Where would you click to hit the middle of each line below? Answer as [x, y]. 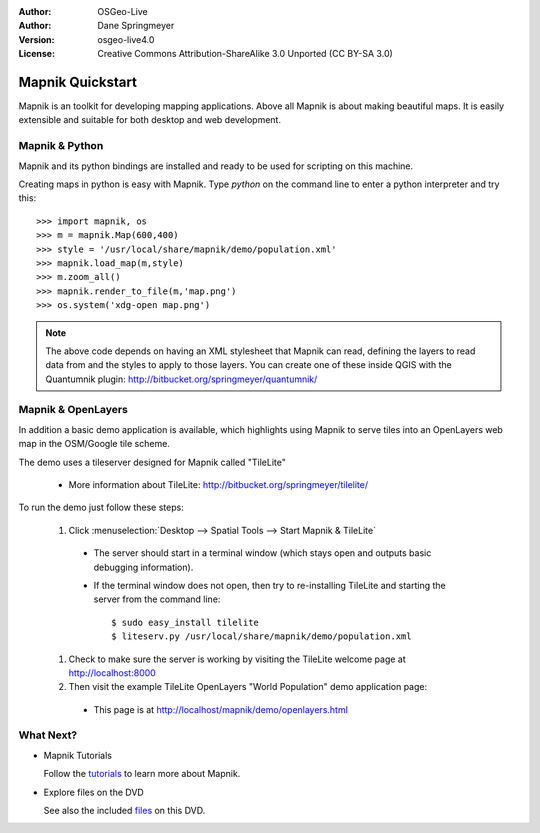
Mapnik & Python [61, 146]
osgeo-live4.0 [126, 39]
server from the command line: [157, 599]
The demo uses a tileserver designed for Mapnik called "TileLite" [152, 462]
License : [36, 54]
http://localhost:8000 [112, 672]
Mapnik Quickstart [77, 81]
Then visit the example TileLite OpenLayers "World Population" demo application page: [248, 687]
